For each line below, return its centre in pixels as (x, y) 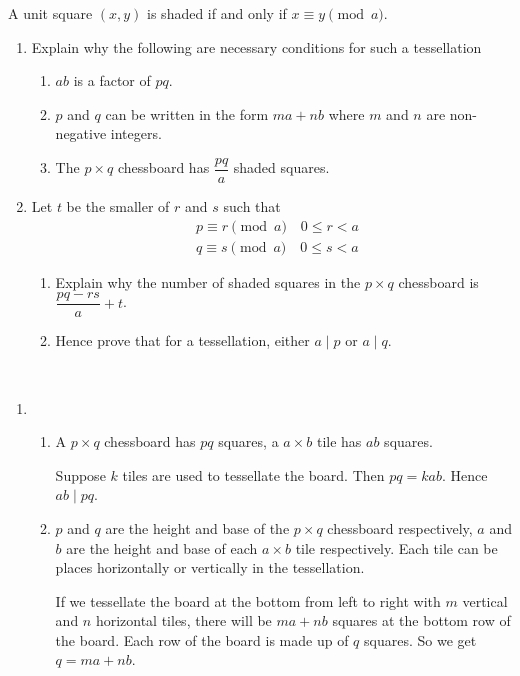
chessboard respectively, (400, 527)
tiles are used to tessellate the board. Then (253, 474)
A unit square (50, 13)
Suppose (80, 474)
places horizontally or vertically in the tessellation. (210, 567)
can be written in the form (187, 113)
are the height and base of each (162, 547)
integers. (136, 133)
